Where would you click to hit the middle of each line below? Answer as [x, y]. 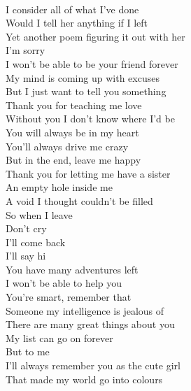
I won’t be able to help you [64, 283]
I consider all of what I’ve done [72, 9]
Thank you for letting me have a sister [88, 173]
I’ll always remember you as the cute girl [93, 365]
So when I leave [39, 214]
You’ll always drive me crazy [67, 146]
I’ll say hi [26, 256]
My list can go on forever [59, 337]
